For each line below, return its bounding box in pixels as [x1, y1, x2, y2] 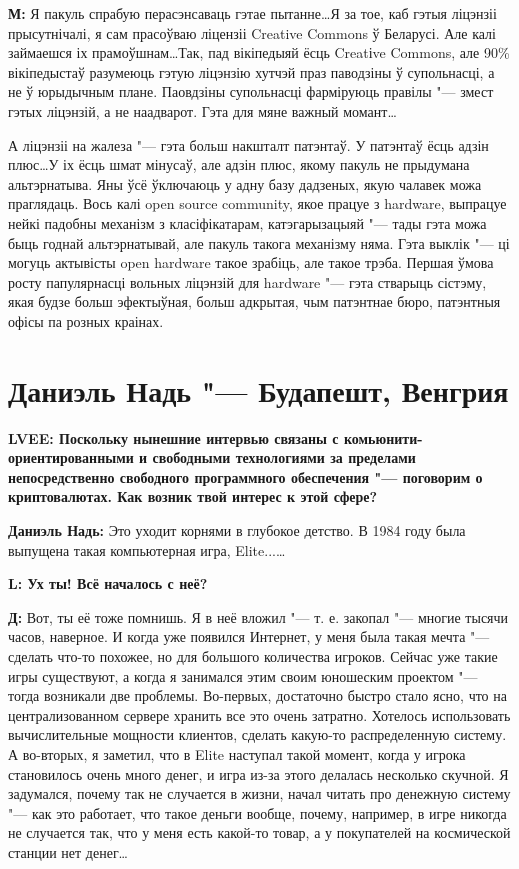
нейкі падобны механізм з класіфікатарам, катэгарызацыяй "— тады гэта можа [8, 212, 487, 233]
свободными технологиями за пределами [152, 447, 416, 468]
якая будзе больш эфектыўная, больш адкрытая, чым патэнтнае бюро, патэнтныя [8, 291, 501, 312]
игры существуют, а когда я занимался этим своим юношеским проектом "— [8, 665, 478, 686]
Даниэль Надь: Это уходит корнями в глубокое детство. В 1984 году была [8, 520, 466, 540]
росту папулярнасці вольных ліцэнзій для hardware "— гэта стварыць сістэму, [8, 271, 487, 292]
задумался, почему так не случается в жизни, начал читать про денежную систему [8, 783, 511, 804]
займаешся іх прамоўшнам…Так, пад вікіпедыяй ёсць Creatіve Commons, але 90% [8, 42, 510, 63]
